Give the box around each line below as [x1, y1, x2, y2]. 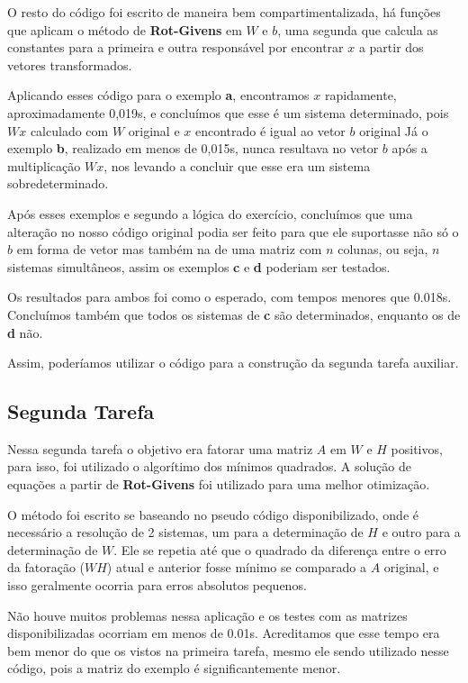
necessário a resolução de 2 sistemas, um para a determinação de [7, 523, 364, 542]
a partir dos [358, 38, 424, 57]
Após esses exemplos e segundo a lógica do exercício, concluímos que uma [7, 204, 413, 223]
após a [391, 139, 427, 158]
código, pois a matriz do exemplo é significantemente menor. [7, 659, 341, 678]
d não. [7, 323, 43, 341]
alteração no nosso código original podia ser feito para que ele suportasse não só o [7, 222, 459, 241]
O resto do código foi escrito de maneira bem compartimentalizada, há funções [7, 3, 441, 21]
